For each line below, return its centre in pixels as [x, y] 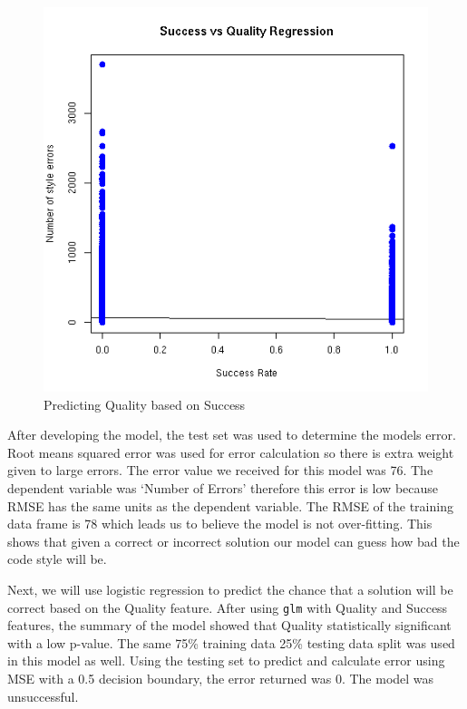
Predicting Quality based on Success [145, 404]
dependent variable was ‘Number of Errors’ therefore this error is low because [223, 487]
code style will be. [57, 559]
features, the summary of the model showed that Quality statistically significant [229, 625]
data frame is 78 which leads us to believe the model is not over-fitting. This [220, 524]
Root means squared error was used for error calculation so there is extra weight [231, 452]
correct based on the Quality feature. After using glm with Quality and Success [228, 607]
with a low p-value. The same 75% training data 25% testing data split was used [231, 642]
